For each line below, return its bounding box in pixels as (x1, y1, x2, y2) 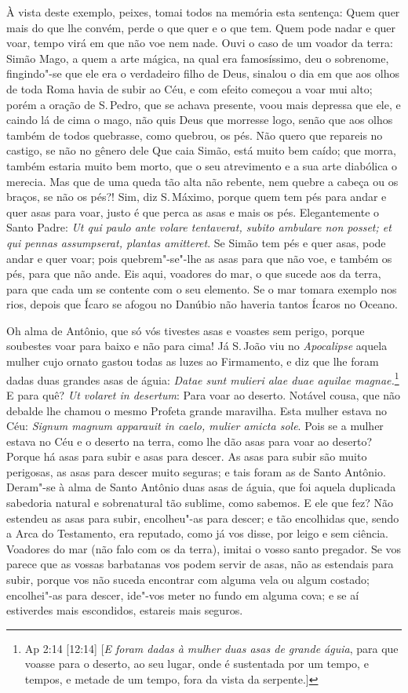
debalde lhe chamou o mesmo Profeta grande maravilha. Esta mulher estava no (6, 402, 387, 418)
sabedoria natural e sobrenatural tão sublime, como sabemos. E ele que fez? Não (6, 494, 394, 511)
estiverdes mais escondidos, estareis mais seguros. (6, 602, 243, 618)
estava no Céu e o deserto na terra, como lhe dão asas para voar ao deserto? (6, 432, 373, 449)
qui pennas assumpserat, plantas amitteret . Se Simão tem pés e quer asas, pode (6, 234, 386, 250)
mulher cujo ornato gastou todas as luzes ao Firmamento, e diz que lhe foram (6, 353, 379, 370)
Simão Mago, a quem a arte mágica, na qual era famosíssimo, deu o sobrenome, (6, 49, 389, 66)
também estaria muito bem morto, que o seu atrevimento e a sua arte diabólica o (6, 157, 398, 173)
